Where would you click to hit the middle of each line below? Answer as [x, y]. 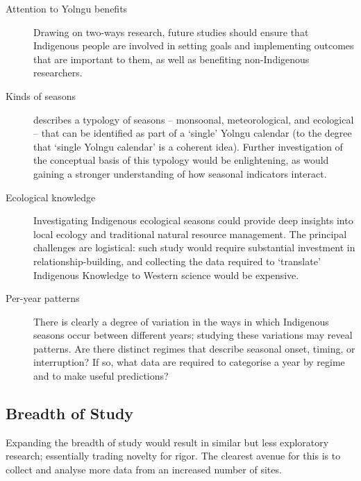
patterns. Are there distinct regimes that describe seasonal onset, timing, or [194, 348]
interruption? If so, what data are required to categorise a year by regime [189, 362]
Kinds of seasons [41, 95]
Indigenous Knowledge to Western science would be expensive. [166, 275]
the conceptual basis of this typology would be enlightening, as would [181, 160]
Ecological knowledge [51, 197]
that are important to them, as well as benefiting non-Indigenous [171, 59]
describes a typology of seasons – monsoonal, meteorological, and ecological [194, 119]
